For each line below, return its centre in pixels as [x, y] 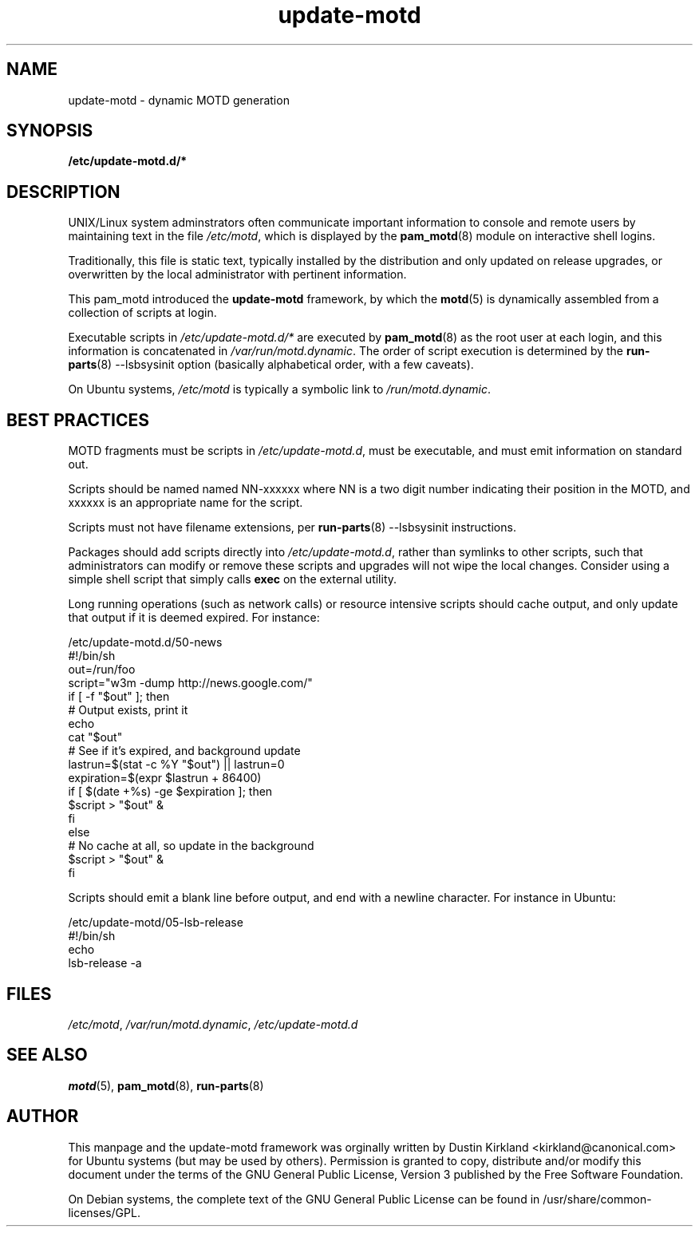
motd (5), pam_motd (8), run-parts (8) [166, 1085]
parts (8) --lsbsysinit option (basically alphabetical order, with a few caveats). [271, 365]
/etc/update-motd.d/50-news [145, 642]
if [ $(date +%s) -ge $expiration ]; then [170, 792]
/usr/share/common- [597, 1199]
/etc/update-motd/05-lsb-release [156, 923]
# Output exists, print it [128, 710]
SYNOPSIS [50, 131]
